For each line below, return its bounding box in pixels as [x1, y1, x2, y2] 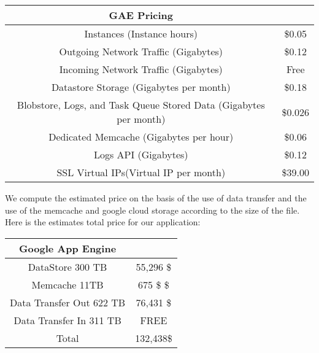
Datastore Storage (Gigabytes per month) [51, 80, 231, 94]
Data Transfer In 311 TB [13, 312, 121, 327]
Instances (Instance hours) [84, 26, 198, 41]
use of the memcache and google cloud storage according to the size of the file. [5, 203, 300, 216]
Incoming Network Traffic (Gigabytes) [59, 62, 223, 76]
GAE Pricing [109, 8, 174, 22]
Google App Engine [19, 241, 117, 255]
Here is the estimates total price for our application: [5, 215, 201, 228]
